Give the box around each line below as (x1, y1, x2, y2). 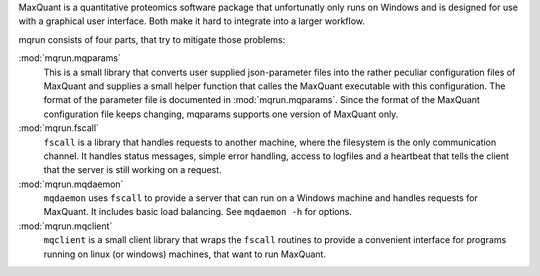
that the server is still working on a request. (43, 164, 222, 176)
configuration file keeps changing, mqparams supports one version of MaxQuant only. (43, 108, 399, 120)
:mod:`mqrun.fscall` (18, 122, 100, 134)
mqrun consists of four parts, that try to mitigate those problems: (18, 33, 286, 45)
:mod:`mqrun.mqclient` (18, 220, 113, 232)
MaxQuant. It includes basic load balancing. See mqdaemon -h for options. (43, 206, 352, 218)
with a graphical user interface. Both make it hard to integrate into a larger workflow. (18, 15, 365, 27)
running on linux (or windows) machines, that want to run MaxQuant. (43, 248, 327, 260)
